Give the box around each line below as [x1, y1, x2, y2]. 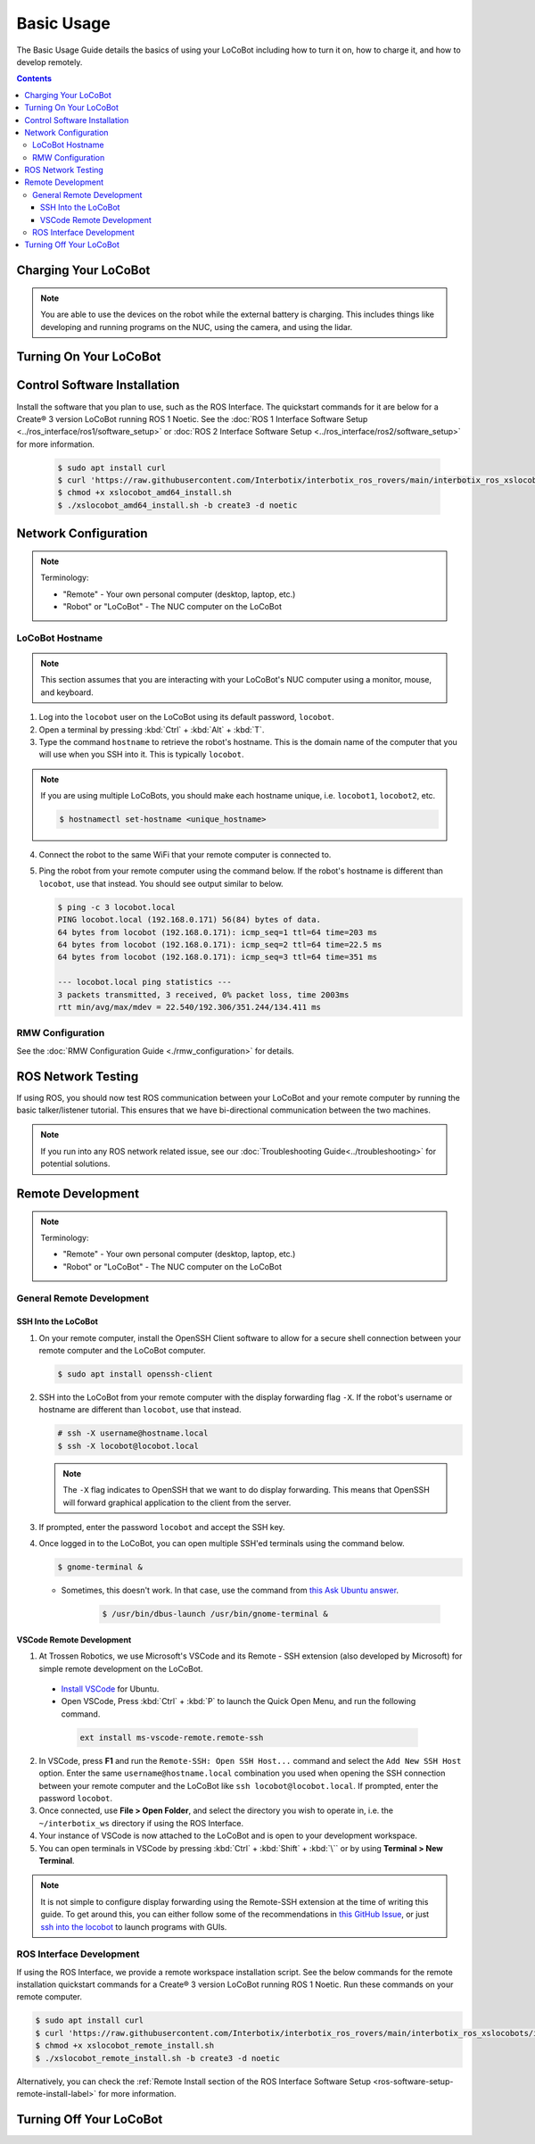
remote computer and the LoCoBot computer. [38, 1345, 206, 1356]
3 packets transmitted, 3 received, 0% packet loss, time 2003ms [57, 989, 350, 999]
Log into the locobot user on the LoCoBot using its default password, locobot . [38, 712, 334, 723]
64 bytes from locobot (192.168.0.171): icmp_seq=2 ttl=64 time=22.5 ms [57, 940, 383, 949]
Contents [16, 73, 53, 84]
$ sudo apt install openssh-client [57, 1370, 213, 1379]
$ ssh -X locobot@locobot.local [57, 1441, 200, 1451]
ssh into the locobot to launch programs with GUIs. [40, 1921, 227, 1932]
